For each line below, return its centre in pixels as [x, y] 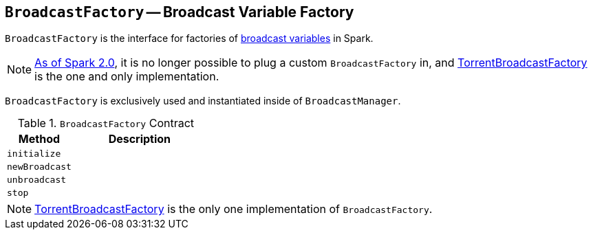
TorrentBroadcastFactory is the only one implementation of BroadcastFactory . [234, 209]
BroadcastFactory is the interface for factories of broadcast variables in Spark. [189, 38]
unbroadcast [37, 180]
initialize [34, 154]
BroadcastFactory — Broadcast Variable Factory [180, 12]
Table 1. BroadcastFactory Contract [106, 123]
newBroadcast [39, 167]
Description [140, 139]
